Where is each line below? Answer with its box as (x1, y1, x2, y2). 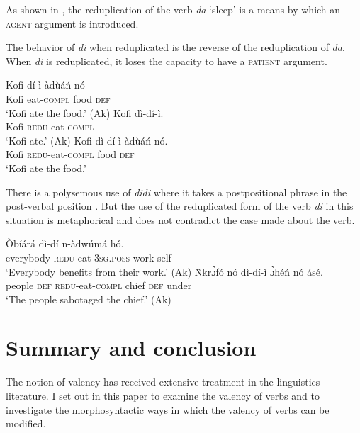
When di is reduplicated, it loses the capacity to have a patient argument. (6, 53, 327, 68)
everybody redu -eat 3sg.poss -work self (6, 249, 171, 264)
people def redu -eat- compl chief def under (6, 278, 192, 293)
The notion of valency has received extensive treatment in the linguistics (6, 374, 320, 389)
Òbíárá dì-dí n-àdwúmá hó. (6, 236, 124, 251)
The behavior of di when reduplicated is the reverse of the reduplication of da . (6, 40, 345, 55)
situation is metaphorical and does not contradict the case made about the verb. (6, 212, 355, 227)
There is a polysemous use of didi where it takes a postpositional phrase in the (6, 184, 347, 199)
